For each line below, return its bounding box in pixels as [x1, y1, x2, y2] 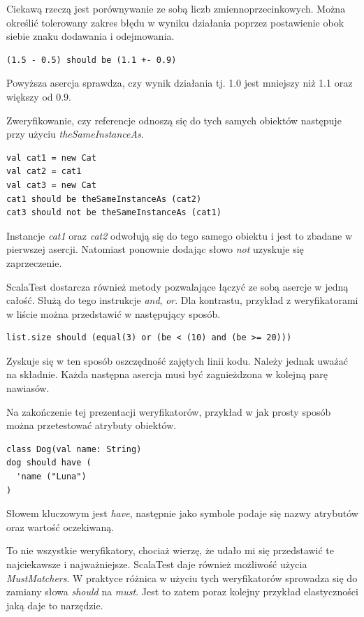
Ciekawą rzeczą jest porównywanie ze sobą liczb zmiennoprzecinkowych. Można [6, 1, 346, 15]
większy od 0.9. [6, 89, 72, 103]
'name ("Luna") [16, 472, 87, 482]
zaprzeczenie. [6, 255, 62, 270]
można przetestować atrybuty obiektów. [6, 418, 177, 433]
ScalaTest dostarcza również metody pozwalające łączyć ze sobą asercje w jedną [6, 279, 349, 293]
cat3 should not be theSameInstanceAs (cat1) [6, 208, 221, 218]
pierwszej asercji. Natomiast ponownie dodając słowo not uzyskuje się [6, 242, 304, 256]
